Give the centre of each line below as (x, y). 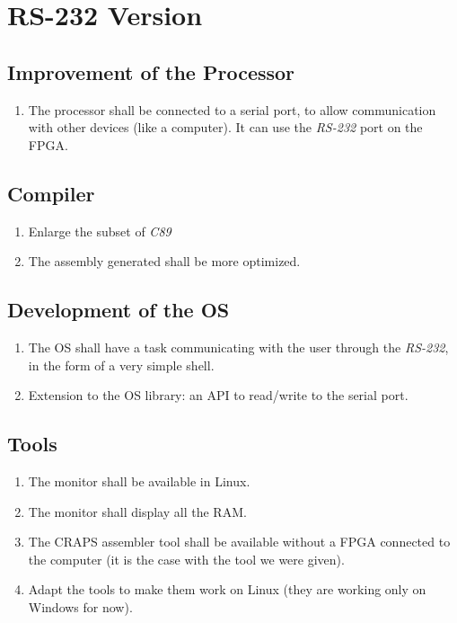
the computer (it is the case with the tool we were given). (186, 559)
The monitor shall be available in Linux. (139, 481)
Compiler (51, 193)
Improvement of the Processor (151, 71)
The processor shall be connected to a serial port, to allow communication (232, 109)
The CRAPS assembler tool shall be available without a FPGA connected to (239, 542)
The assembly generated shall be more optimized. (164, 261)
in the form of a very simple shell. (121, 365)
